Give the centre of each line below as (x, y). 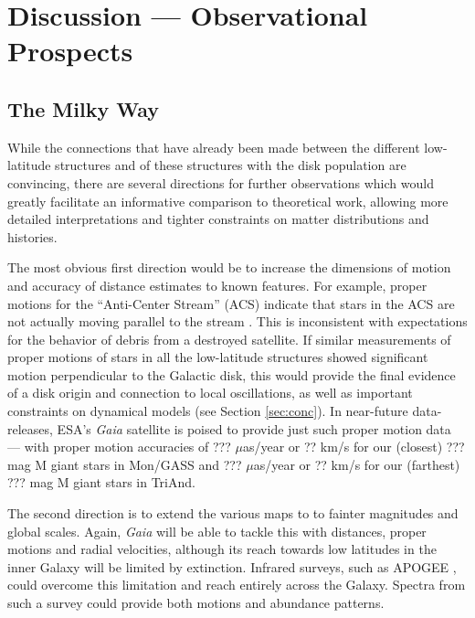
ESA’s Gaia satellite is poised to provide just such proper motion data (254, 428)
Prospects (70, 51)
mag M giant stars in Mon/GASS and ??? (125, 464)
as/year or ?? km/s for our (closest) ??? (354, 447)
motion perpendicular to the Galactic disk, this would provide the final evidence (232, 374)
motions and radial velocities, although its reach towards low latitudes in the (222, 549)
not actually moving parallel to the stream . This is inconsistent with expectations (237, 321)
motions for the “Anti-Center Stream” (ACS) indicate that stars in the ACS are (231, 303)
